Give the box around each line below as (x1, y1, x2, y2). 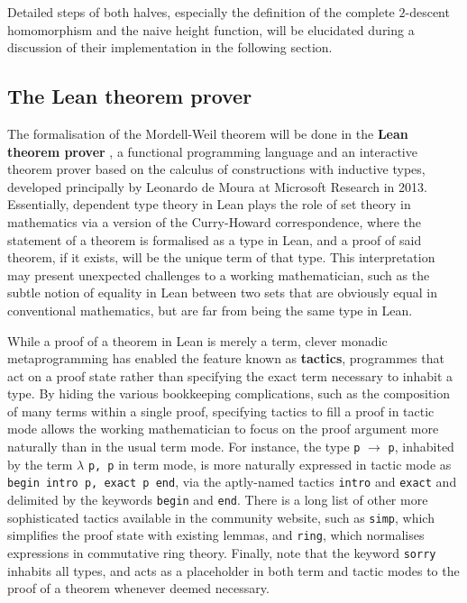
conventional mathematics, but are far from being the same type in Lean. (7, 300, 413, 319)
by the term (7, 454, 73, 473)
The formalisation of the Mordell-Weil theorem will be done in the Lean (7, 123, 408, 142)
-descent (405, 3, 450, 21)
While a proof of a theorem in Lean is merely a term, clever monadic (7, 331, 388, 350)
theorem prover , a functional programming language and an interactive (7, 142, 417, 160)
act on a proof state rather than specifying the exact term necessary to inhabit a (7, 366, 453, 385)
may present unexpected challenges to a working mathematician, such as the (7, 265, 430, 284)
